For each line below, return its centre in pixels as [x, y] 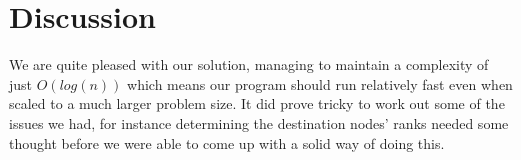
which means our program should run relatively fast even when [320, 83]
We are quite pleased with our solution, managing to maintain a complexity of [249, 64]
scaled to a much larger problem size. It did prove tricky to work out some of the [257, 103]
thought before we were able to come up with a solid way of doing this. [227, 142]
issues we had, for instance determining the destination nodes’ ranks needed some [259, 122]
